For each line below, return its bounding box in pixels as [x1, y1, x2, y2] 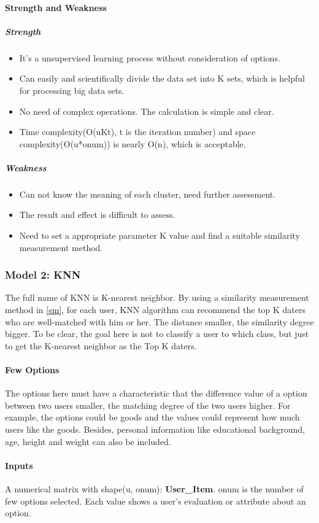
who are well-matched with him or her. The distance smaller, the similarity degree [5, 315, 314, 328]
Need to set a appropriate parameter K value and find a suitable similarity [19, 229, 300, 242]
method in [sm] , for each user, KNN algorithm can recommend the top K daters [5, 303, 306, 316]
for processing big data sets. [19, 83, 125, 96]
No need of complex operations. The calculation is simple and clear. [19, 104, 274, 117]
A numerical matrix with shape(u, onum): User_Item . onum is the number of [5, 482, 304, 495]
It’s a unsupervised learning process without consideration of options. [19, 51, 280, 64]
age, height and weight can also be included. [5, 435, 171, 447]
